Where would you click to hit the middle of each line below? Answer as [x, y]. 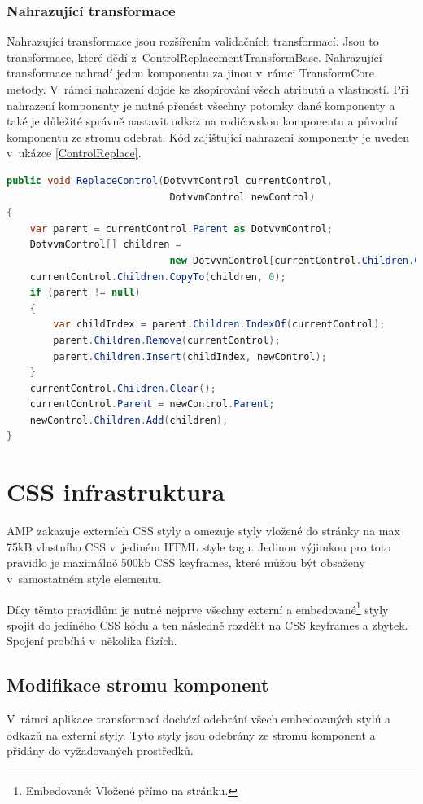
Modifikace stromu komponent [138, 685]
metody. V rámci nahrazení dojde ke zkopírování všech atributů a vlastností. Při [208, 89]
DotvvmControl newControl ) [242, 197]
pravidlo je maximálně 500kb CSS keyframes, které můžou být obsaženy [186, 562]
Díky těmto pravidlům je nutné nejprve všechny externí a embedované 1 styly [198, 608]
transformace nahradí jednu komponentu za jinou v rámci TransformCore [190, 73]
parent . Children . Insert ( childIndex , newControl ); [190, 356]
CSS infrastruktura [116, 492]
